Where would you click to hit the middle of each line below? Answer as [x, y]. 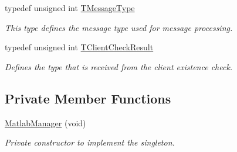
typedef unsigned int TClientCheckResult [79, 47]
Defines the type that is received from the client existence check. [119, 66]
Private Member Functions [88, 98]
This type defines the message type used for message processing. [119, 27]
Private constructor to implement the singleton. [90, 142]
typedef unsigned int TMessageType [70, 8]
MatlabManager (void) [45, 122]
